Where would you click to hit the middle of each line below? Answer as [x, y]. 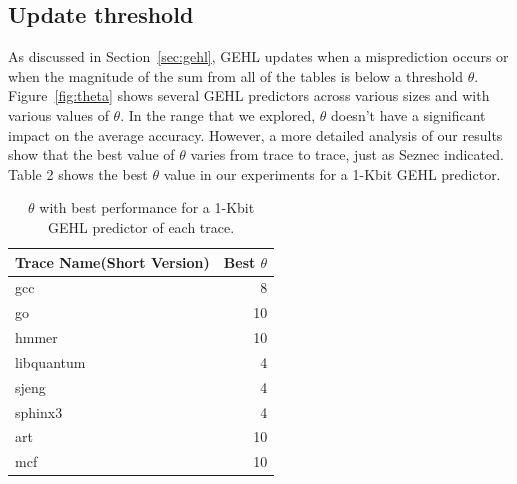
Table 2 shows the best [78, 173]
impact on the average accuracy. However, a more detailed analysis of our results [255, 134]
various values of [58, 114]
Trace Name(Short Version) [112, 261]
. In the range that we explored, [218, 114]
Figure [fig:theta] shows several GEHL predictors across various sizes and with [249, 95]
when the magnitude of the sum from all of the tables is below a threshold [235, 75]
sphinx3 [39, 411]
